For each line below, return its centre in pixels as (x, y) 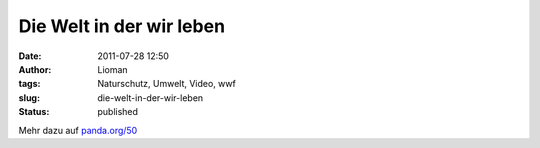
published (118, 112)
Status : (34, 112)
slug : (29, 97)
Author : (35, 69)
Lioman (113, 69)
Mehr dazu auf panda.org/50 (78, 130)
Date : (30, 56)
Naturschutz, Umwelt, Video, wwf (167, 84)
